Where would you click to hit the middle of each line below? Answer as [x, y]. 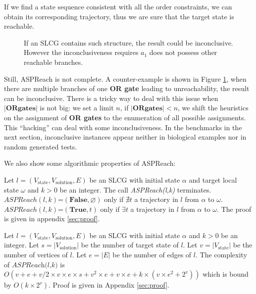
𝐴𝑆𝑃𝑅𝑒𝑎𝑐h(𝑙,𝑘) [35, 265]
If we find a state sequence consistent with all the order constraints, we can [118, 6]
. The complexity [221, 255]
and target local [213, 179]
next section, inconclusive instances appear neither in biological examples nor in [125, 137]
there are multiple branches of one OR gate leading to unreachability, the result [127, 88]
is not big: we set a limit [77, 108]
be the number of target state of [130, 245]
